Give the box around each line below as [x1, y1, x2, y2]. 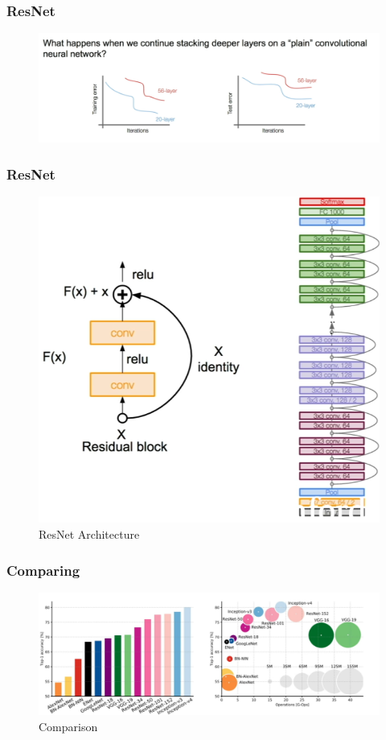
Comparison [39, 717, 98, 734]
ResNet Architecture [39, 525, 140, 542]
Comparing [6, 560, 80, 580]
